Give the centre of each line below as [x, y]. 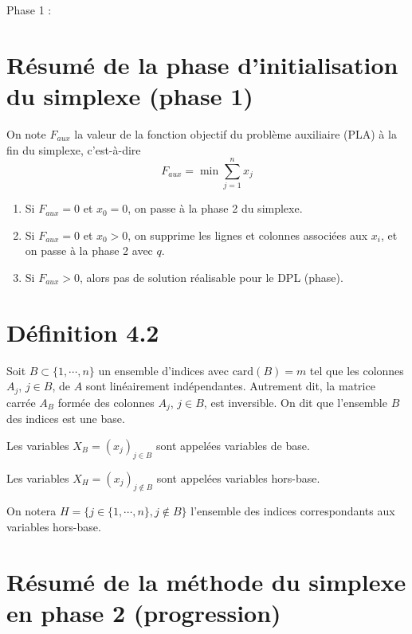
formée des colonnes [106, 402]
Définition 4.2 [83, 332]
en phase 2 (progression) [144, 612]
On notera [31, 511]
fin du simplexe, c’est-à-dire [74, 149]
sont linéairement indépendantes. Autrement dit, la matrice [230, 386]
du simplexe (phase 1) [130, 95]
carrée [21, 402]
